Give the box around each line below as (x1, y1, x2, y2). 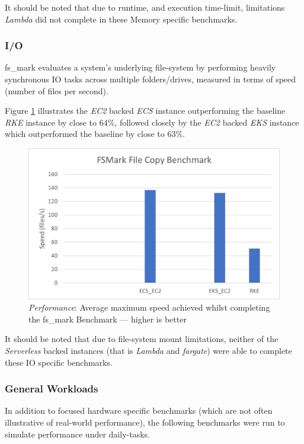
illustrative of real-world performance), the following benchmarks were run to (5, 416, 285, 428)
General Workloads (5, 381, 98, 396)
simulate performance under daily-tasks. (5, 427, 150, 440)
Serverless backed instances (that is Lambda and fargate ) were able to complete (5, 344, 292, 356)
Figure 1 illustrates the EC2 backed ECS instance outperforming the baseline (5, 104, 286, 117)
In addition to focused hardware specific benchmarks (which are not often (5, 404, 273, 417)
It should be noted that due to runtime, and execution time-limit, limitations (5, 1, 285, 13)
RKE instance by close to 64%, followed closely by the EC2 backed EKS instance (5, 116, 299, 128)
